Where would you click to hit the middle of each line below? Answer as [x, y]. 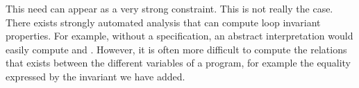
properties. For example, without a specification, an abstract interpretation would [179, 36]
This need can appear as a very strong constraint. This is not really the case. [169, 8]
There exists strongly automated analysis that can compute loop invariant [163, 22]
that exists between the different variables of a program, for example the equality [178, 63]
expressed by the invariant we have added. [95, 76]
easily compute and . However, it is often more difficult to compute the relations [176, 49]
